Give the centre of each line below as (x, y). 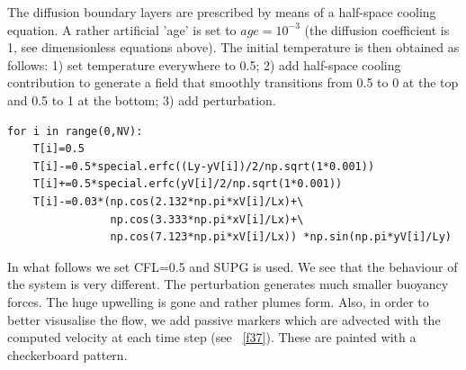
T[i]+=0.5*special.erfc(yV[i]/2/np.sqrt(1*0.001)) (188, 184)
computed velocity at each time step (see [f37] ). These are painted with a (212, 337)
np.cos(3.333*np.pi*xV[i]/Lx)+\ (207, 219)
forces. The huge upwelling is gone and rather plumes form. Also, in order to (218, 301)
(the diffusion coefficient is (377, 29)
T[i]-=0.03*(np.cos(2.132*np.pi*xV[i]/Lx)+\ (168, 201)
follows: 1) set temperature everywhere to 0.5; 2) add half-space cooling (204, 64)
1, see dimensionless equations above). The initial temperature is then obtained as (233, 47)
